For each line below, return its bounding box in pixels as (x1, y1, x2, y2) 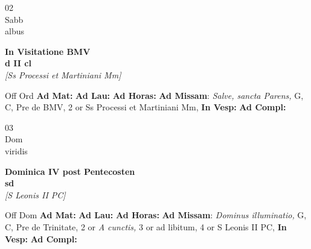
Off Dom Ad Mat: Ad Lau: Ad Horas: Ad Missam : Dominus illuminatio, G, (5, 209, 307, 221)
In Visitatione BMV (5, 45, 91, 57)
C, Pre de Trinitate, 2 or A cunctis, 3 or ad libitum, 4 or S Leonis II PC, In (5, 220, 287, 233)
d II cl (5, 57, 31, 69)
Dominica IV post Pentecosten (5, 165, 135, 177)
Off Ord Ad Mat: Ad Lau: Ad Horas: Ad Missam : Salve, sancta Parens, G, (5, 89, 304, 101)
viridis (5, 144, 28, 157)
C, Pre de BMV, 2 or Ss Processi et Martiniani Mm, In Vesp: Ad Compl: (5, 101, 286, 113)
